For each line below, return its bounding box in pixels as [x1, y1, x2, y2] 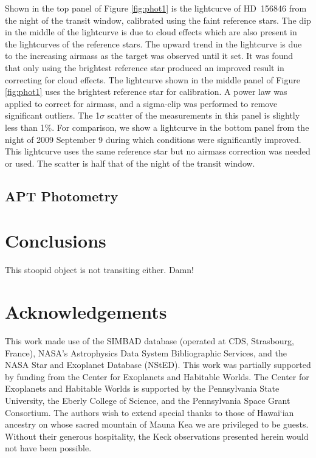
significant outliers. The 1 [5, 109, 100, 122]
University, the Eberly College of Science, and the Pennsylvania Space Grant [5, 394, 290, 406]
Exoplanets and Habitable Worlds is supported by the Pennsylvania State [5, 382, 280, 395]
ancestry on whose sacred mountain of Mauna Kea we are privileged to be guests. [5, 418, 309, 431]
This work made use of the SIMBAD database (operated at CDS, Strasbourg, [5, 334, 294, 347]
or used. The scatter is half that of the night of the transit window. [5, 156, 255, 169]
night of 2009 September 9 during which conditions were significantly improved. [5, 133, 301, 145]
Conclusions [5, 228, 106, 253]
